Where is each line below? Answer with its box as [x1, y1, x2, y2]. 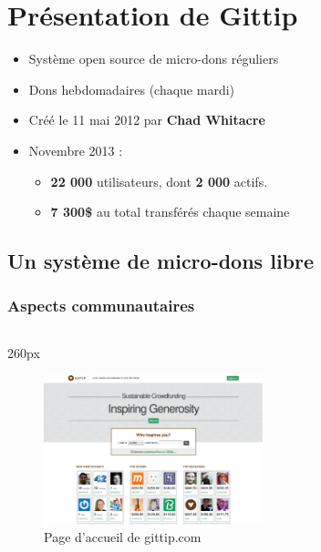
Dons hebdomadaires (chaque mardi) [28, 79, 235, 98]
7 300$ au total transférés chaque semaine [50, 202, 290, 221]
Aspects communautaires [7, 294, 195, 317]
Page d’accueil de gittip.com [44, 527, 202, 547]
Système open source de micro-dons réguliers [28, 49, 279, 68]
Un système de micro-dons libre [7, 247, 315, 275]
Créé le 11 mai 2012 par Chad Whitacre [28, 110, 265, 129]
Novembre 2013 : [28, 140, 123, 159]
